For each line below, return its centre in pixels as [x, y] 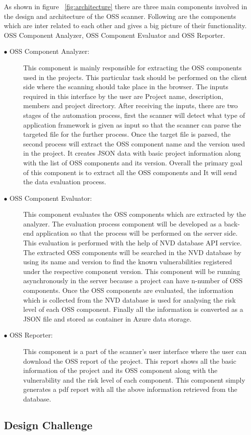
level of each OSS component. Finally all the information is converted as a [133, 309]
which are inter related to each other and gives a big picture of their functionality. [125, 25]
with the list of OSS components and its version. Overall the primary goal [133, 162]
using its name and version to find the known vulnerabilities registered [128, 262]
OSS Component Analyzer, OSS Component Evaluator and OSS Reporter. [115, 35]
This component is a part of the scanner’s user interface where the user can [135, 351]
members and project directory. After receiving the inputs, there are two [131, 105]
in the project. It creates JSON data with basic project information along [132, 153]
